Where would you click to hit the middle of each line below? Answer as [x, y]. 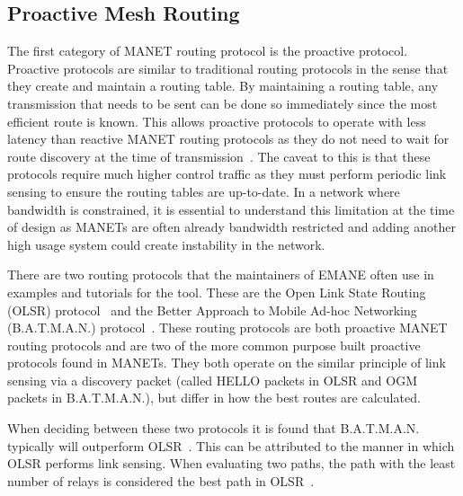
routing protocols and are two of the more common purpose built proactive [214, 345]
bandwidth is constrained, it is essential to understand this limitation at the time [231, 209]
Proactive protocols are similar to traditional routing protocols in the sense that [228, 68]
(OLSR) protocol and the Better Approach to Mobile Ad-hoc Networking [212, 310]
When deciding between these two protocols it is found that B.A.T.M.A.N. [214, 428]
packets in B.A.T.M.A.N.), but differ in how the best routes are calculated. [214, 398]
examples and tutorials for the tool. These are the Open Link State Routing [217, 292]
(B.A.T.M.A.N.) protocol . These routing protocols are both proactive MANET [227, 328]
